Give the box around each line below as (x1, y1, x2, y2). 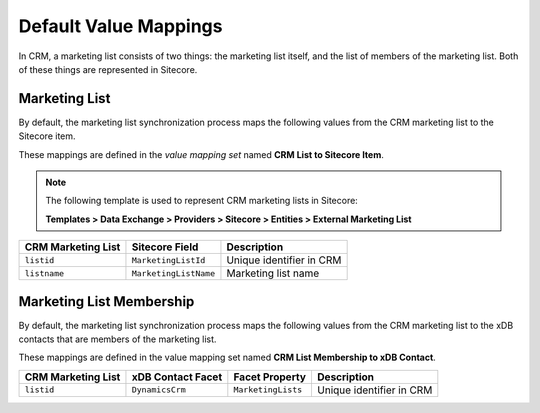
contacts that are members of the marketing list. (18, 333, 217, 345)
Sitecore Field (131, 240, 199, 254)
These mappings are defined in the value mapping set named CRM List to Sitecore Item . (18, 148, 384, 160)
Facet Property (233, 370, 307, 384)
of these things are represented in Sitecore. (18, 63, 198, 75)
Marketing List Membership (18, 293, 195, 310)
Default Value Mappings (18, 15, 223, 37)
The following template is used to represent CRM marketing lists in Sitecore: (45, 195, 359, 207)
